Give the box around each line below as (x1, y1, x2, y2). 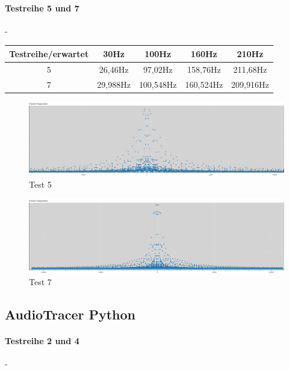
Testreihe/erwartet (9, 47, 89, 60)
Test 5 (29, 177, 52, 190)
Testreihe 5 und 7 (5, 1, 79, 14)
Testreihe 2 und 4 (5, 334, 79, 347)
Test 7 (29, 275, 52, 288)
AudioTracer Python (5, 304, 136, 323)
